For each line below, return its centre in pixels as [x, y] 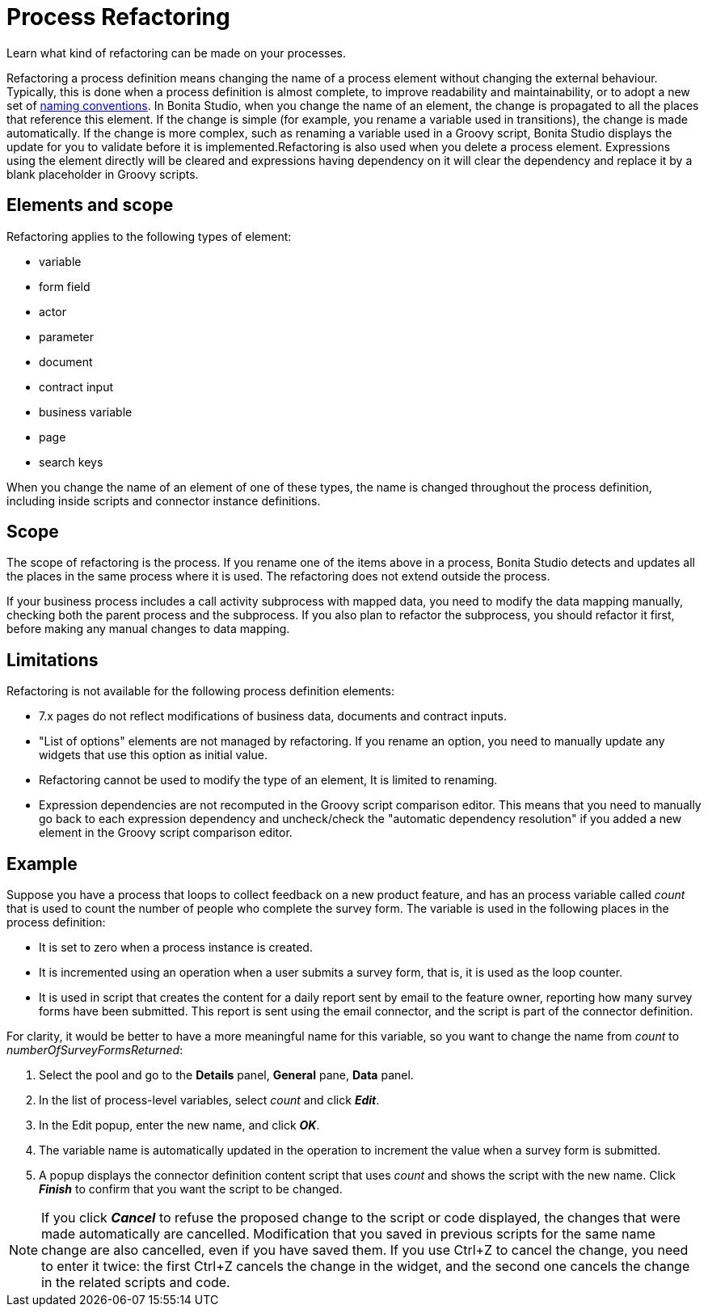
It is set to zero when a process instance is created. [176, 948]
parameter [67, 336]
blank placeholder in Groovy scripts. [103, 174]
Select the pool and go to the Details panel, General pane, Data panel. [226, 1075]
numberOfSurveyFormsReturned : [95, 1050]
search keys [71, 462]
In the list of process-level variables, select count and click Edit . [209, 1100]
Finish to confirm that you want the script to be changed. [191, 1189]
